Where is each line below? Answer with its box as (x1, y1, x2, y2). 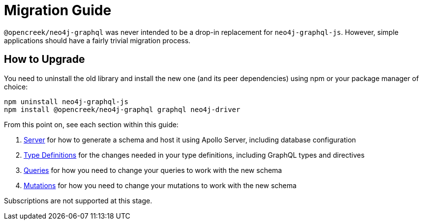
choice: (4, 82, 28, 91)
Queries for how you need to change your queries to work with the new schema (24, 166, 282, 174)
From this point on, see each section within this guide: (4, 120, 179, 129)
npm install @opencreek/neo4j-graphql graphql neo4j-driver (4, 105, 241, 113)
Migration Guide (4, 2, 112, 19)
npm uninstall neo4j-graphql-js (4, 97, 128, 106)
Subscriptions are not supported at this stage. (4, 196, 152, 205)
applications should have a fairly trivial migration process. (4, 36, 191, 45)
